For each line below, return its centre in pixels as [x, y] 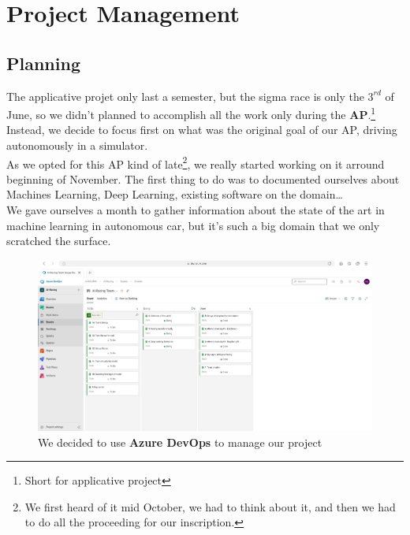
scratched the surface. [59, 241]
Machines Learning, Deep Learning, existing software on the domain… [175, 194]
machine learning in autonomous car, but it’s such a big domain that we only [193, 225]
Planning [43, 63]
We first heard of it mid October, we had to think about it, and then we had [210, 506]
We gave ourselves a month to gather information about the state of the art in [196, 210]
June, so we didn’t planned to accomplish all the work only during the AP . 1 [191, 113]
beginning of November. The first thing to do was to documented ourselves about [203, 178]
